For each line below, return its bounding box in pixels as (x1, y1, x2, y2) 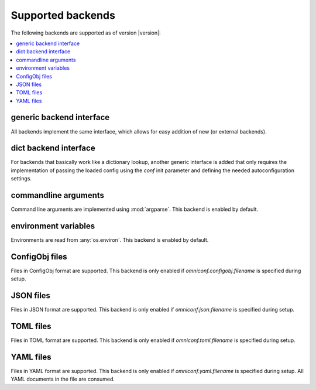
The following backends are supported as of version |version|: (11, 29, 161, 36)
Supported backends (11, 9, 115, 22)
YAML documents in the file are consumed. (11, 375, 115, 383)
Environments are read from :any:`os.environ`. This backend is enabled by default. (11, 237, 209, 244)
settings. (11, 175, 32, 182)
